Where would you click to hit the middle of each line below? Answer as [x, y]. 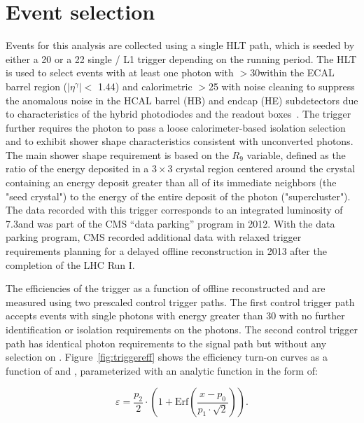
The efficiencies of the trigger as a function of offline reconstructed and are [166, 288]
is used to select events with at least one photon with [120, 72]
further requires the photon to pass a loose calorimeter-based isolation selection [176, 127]
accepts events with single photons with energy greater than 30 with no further [175, 315]
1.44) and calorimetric [145, 86]
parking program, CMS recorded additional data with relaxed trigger [154, 237]
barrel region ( [37, 86]
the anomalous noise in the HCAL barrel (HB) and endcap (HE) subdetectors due [182, 100]
